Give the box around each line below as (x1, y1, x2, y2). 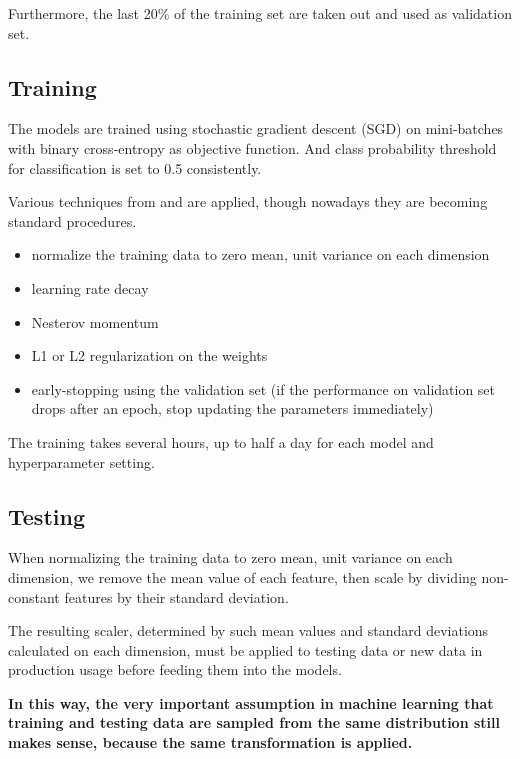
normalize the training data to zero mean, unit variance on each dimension (31, 244, 490, 265)
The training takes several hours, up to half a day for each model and (8, 431, 434, 452)
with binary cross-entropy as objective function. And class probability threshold (8, 137, 497, 158)
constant (8, 586, 60, 607)
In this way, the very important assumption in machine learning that (8, 692, 494, 713)
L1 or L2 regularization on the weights (31, 345, 268, 366)
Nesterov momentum (31, 311, 159, 332)
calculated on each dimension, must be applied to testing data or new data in (8, 639, 483, 660)
